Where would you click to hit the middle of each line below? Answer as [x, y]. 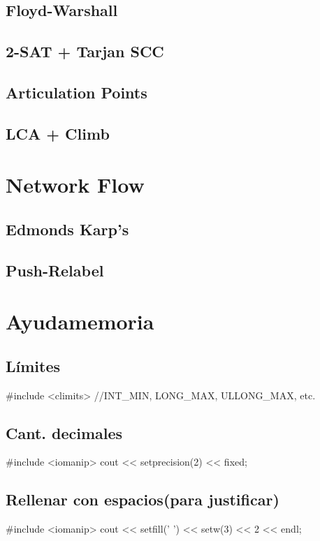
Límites [33, 365]
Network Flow [75, 185]
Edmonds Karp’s [67, 229]
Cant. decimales [64, 432]
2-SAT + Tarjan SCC [85, 51]
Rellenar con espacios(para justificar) [143, 499]
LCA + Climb [58, 133]
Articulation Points [77, 92]
